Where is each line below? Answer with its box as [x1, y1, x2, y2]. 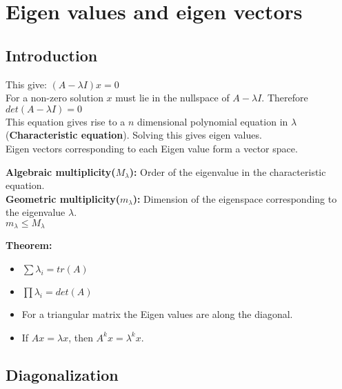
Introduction [6, 44, 98, 66]
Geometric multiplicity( [6, 191, 120, 206]
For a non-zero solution [6, 90, 103, 105]
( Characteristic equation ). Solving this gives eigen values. [6, 128, 262, 142]
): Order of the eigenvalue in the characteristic [129, 164, 326, 179]
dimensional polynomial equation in [137, 114, 288, 128]
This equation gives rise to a [6, 114, 125, 128]
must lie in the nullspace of [115, 90, 230, 105]
